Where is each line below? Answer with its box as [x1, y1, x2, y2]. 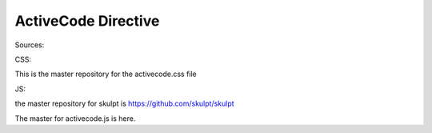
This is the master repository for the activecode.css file [14, 69, 198, 79]
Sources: [14, 40, 45, 50]
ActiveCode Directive [14, 12, 160, 30]
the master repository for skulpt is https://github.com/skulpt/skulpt [14, 99, 235, 108]
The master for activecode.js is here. [14, 113, 136, 123]
